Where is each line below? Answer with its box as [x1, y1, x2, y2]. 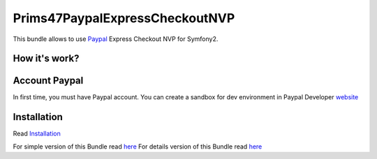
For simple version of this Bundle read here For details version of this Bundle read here [13, 142, 263, 151]
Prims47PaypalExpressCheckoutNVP [13, 10, 235, 26]
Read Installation [13, 129, 61, 138]
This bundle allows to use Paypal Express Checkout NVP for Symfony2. [13, 35, 219, 43]
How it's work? [13, 53, 80, 65]
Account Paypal [13, 75, 84, 87]
